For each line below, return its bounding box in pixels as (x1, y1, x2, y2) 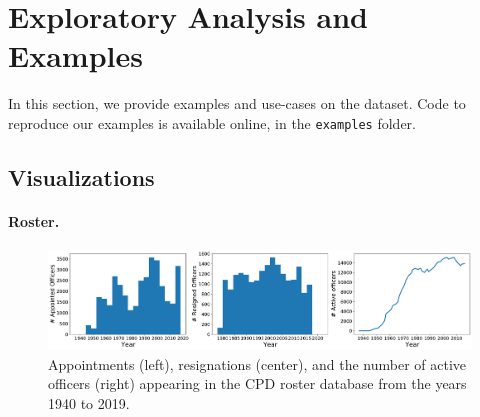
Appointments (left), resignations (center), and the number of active (48, 353, 467, 374)
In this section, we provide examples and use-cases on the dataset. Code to (8, 93, 466, 114)
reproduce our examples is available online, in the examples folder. (8, 112, 416, 133)
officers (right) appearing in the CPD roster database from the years (48, 373, 467, 394)
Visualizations (8, 161, 155, 192)
